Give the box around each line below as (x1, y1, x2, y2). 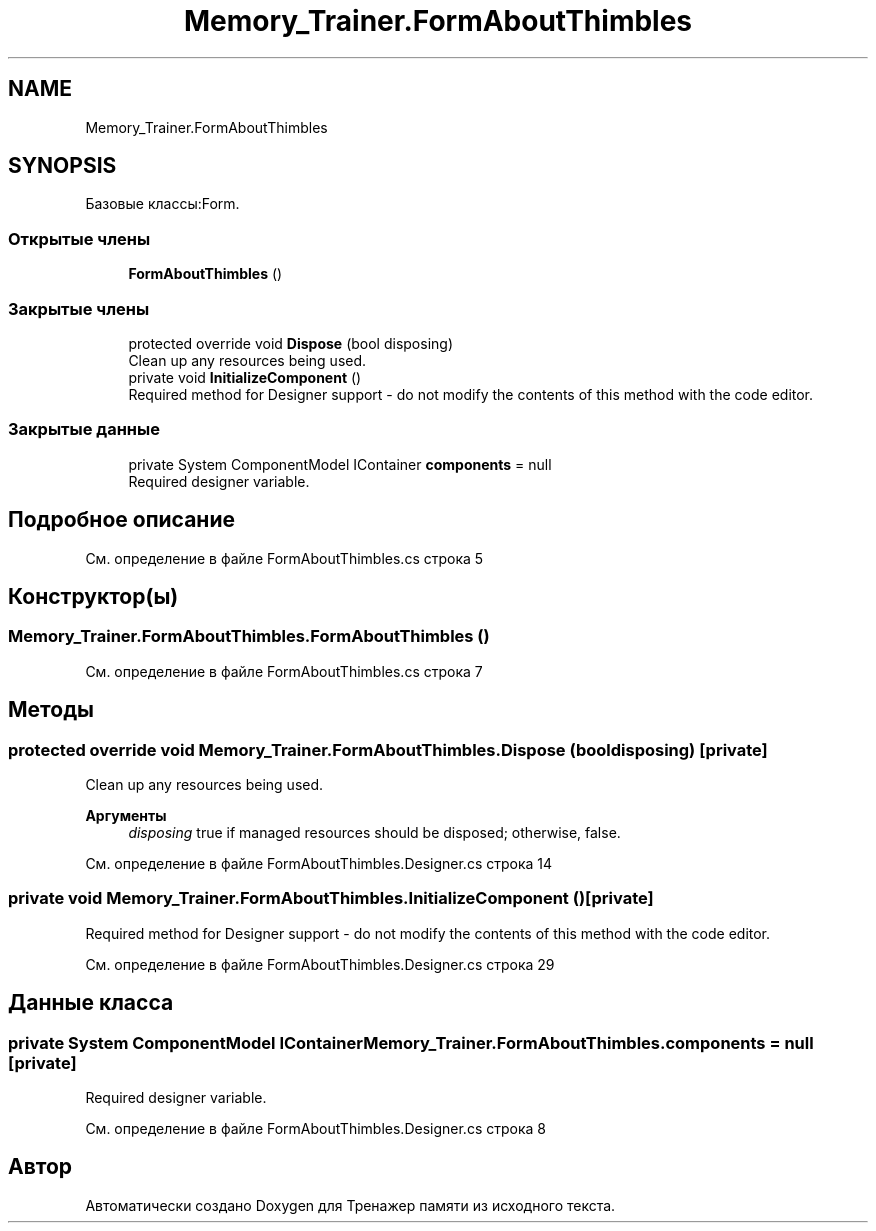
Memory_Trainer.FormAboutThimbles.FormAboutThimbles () (8, 626, 490, 647)
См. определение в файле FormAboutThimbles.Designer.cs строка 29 (85, 955, 555, 973)
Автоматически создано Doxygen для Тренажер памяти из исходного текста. (85, 1196, 616, 1214)
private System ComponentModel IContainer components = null (128, 455, 552, 473)
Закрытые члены (8, 298, 150, 319)
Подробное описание (8, 507, 235, 533)
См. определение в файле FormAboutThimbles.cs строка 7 (85, 662, 483, 680)
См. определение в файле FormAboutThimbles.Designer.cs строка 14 (85, 854, 553, 872)
